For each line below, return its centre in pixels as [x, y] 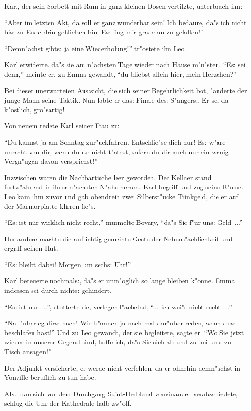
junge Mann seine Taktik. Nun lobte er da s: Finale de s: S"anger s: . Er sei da [117, 100]
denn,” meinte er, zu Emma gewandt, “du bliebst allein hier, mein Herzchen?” [120, 74]
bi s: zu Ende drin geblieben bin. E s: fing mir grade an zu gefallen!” [104, 32]
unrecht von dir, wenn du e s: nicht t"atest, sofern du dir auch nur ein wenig [117, 151]
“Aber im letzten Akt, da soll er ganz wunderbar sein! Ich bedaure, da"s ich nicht [125, 22]
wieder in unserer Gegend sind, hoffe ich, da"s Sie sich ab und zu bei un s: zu [118, 342]
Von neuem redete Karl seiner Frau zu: [62, 126]
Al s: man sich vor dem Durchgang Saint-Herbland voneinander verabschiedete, [121, 393]
